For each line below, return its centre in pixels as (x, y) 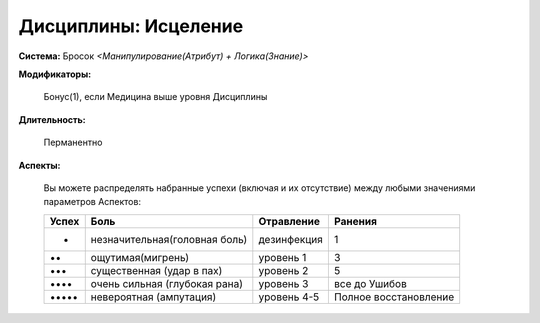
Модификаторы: (55, 74)
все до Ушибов (370, 283)
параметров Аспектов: (92, 202)
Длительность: (52, 119)
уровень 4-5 (289, 297)
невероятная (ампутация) (153, 297)
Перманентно (73, 142)
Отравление (289, 221)
